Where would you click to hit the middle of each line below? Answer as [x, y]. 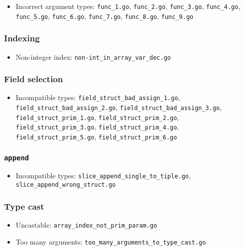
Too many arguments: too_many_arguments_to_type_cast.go [111, 241]
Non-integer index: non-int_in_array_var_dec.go [93, 57]
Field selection [34, 79]
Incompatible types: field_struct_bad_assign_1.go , [98, 97]
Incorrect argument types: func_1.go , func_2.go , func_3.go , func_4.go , [128, 6]
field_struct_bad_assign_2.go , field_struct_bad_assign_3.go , [119, 107]
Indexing [22, 38]
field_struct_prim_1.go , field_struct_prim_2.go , [97, 117]
